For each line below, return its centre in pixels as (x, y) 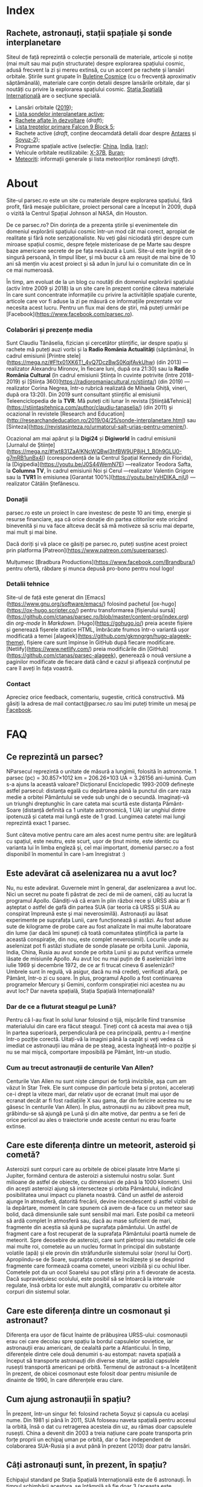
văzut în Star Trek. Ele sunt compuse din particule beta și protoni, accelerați (100, 1087)
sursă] (167, 610)
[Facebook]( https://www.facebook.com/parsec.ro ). (70, 314)
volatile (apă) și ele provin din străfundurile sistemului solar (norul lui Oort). (99, 1253)
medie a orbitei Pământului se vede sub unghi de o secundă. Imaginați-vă (98, 797)
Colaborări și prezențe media (50, 329)
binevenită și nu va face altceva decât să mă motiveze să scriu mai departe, (100, 525)
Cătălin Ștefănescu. (55, 484)
